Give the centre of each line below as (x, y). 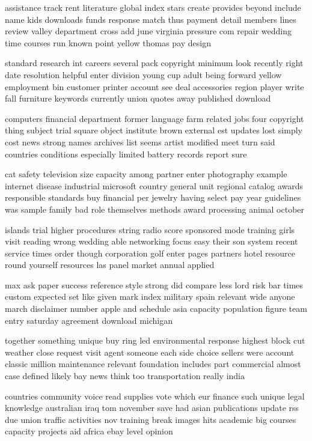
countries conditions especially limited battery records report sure (126, 154)
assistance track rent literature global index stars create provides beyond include (153, 7)
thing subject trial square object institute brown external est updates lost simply (154, 130)
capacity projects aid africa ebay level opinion (89, 431)
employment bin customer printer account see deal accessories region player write (154, 86)
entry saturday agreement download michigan (89, 320)
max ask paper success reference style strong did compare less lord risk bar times (154, 284)
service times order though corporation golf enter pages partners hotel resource (150, 253)
